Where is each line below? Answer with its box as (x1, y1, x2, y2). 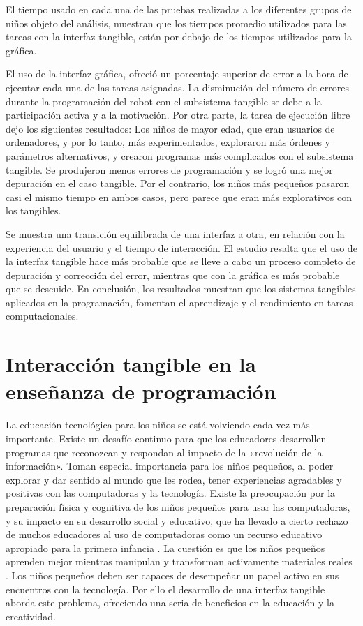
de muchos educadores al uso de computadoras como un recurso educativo (6, 527, 323, 542)
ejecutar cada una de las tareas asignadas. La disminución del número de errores (6, 80, 350, 94)
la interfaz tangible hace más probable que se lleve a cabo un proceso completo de (6, 254, 356, 269)
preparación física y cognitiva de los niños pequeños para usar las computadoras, (6, 499, 350, 514)
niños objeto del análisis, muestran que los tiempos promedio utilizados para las (6, 15, 347, 30)
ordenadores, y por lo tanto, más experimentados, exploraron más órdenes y (6, 135, 330, 149)
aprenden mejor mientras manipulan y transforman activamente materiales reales (6, 554, 353, 569)
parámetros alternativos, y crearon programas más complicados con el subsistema (6, 148, 354, 163)
